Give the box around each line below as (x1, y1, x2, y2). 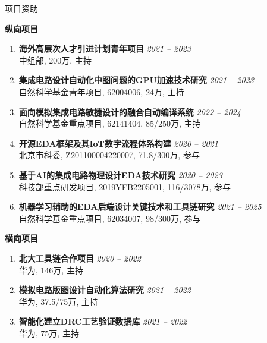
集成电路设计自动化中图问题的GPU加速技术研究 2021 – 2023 (18, 74, 254, 86)
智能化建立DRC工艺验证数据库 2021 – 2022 (18, 315, 187, 328)
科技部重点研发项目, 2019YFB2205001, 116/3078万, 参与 (18, 180, 231, 193)
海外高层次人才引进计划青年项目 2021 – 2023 (18, 42, 191, 55)
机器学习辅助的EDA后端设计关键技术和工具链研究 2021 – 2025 (18, 200, 262, 213)
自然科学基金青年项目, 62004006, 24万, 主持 (18, 85, 184, 97)
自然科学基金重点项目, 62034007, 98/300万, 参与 (18, 212, 201, 224)
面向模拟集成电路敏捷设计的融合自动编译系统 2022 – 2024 (18, 105, 241, 118)
